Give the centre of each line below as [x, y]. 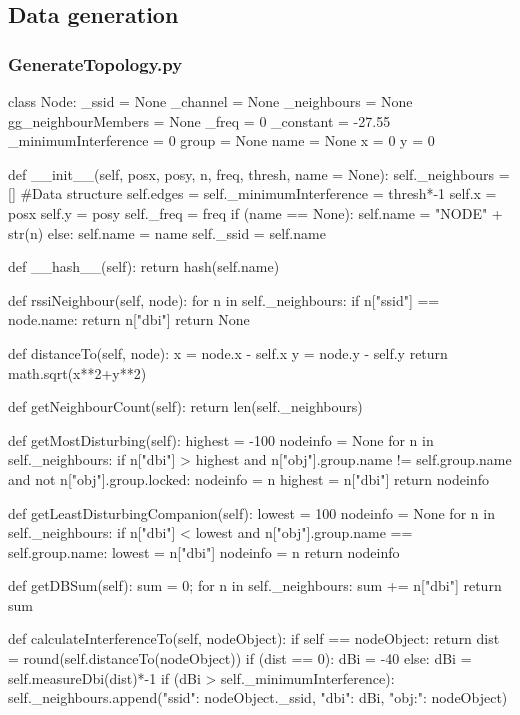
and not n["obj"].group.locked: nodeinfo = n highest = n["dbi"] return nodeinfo [248, 478]
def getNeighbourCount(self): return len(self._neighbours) [185, 406]
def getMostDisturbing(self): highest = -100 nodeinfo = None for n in [221, 439]
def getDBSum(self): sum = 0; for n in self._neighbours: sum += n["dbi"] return [255, 585]
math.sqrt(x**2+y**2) [77, 372]
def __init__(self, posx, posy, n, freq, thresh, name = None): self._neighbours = [259, 173]
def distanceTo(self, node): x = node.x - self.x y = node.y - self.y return [228, 352]
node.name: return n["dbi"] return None [129, 319]
